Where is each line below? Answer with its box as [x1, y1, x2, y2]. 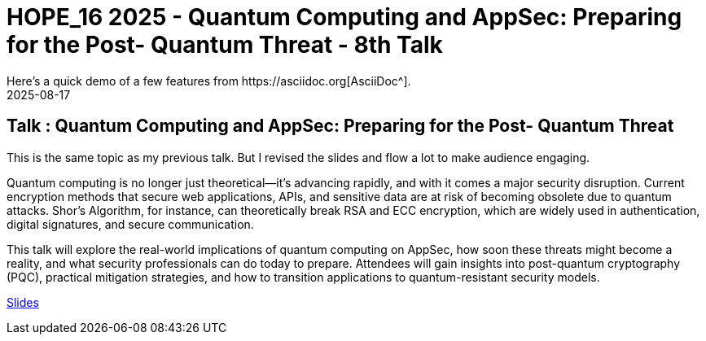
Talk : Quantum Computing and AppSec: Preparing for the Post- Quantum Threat [7, 116, 674, 137]
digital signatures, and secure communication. [7, 216, 254, 231]
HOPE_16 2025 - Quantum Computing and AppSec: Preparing [7, 3, 682, 31]
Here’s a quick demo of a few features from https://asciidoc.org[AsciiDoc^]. [7, 73, 411, 88]
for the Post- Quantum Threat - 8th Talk [7, 31, 443, 59]
